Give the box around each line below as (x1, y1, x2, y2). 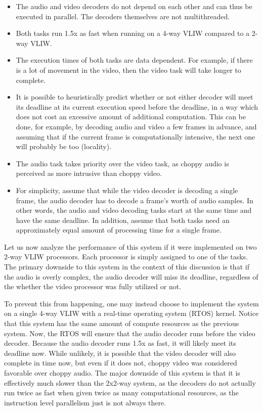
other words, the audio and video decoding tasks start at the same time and (16, 205, 252, 215)
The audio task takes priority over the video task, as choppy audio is (16, 158, 229, 168)
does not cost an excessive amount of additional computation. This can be (16, 111, 246, 122)
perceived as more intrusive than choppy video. (16, 168, 162, 178)
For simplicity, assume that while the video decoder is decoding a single (16, 185, 238, 195)
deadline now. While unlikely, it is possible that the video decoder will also (4, 347, 236, 358)
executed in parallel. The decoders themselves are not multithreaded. (16, 11, 230, 21)
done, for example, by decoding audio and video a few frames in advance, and (16, 121, 257, 131)
